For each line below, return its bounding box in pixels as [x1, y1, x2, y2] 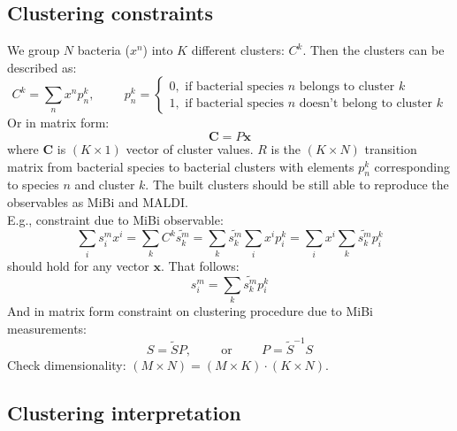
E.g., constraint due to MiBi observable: [7, 210, 224, 228]
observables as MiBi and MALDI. [7, 192, 189, 211]
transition [364, 139, 417, 158]
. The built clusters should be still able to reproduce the [145, 175, 449, 194]
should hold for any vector [7, 256, 149, 274]
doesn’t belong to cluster [299, 96, 433, 110]
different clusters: [191, 41, 285, 59]
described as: [7, 58, 77, 76]
